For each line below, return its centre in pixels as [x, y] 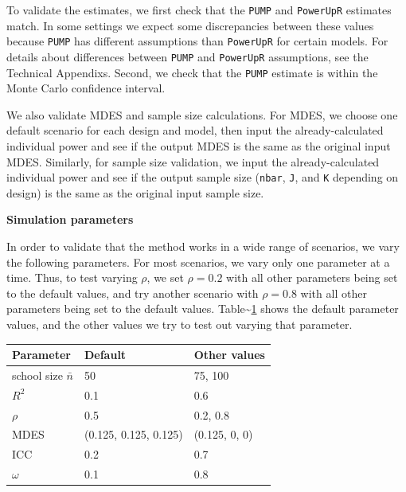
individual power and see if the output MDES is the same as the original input [199, 146]
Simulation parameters [70, 219]
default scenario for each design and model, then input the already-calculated [195, 130]
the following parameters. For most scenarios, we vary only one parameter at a [198, 262]
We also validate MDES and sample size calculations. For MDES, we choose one [202, 114]
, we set [165, 277]
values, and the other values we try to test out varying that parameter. [180, 324]
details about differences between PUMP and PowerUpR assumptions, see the [187, 56]
